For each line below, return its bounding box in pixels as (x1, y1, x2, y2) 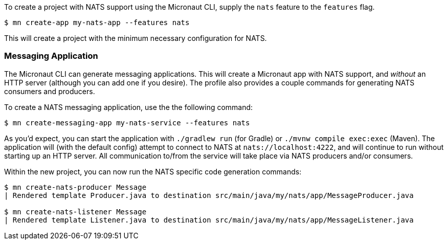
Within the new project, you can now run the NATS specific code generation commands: (4, 167, 302, 176)
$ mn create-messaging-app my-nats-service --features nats (4, 118, 250, 127)
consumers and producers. (4, 86, 95, 96)
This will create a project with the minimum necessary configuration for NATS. (4, 34, 267, 42)
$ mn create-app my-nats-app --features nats (4, 18, 190, 27)
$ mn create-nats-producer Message (4, 183, 147, 191)
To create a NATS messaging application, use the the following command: (4, 102, 253, 112)
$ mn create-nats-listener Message (4, 207, 147, 216)
